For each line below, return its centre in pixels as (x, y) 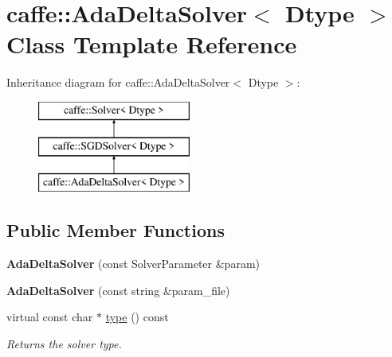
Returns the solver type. (64, 343)
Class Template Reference (152, 44)
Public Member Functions (116, 230)
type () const (137, 317)
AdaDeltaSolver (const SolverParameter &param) (133, 264)
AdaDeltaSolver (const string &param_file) (118, 290)
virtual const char (50, 317)
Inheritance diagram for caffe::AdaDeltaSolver (118, 82)
